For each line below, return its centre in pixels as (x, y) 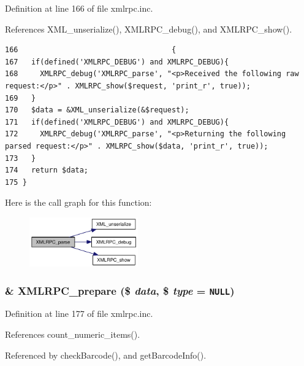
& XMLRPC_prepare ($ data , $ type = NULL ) (120, 290)
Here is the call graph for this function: (78, 202)
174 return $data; (47, 170)
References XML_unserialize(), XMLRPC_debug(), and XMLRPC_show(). (149, 29)
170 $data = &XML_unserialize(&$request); (97, 110)
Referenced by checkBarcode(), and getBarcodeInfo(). (106, 355)
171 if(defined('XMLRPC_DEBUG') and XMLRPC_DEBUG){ (117, 122)
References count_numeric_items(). (73, 334)
